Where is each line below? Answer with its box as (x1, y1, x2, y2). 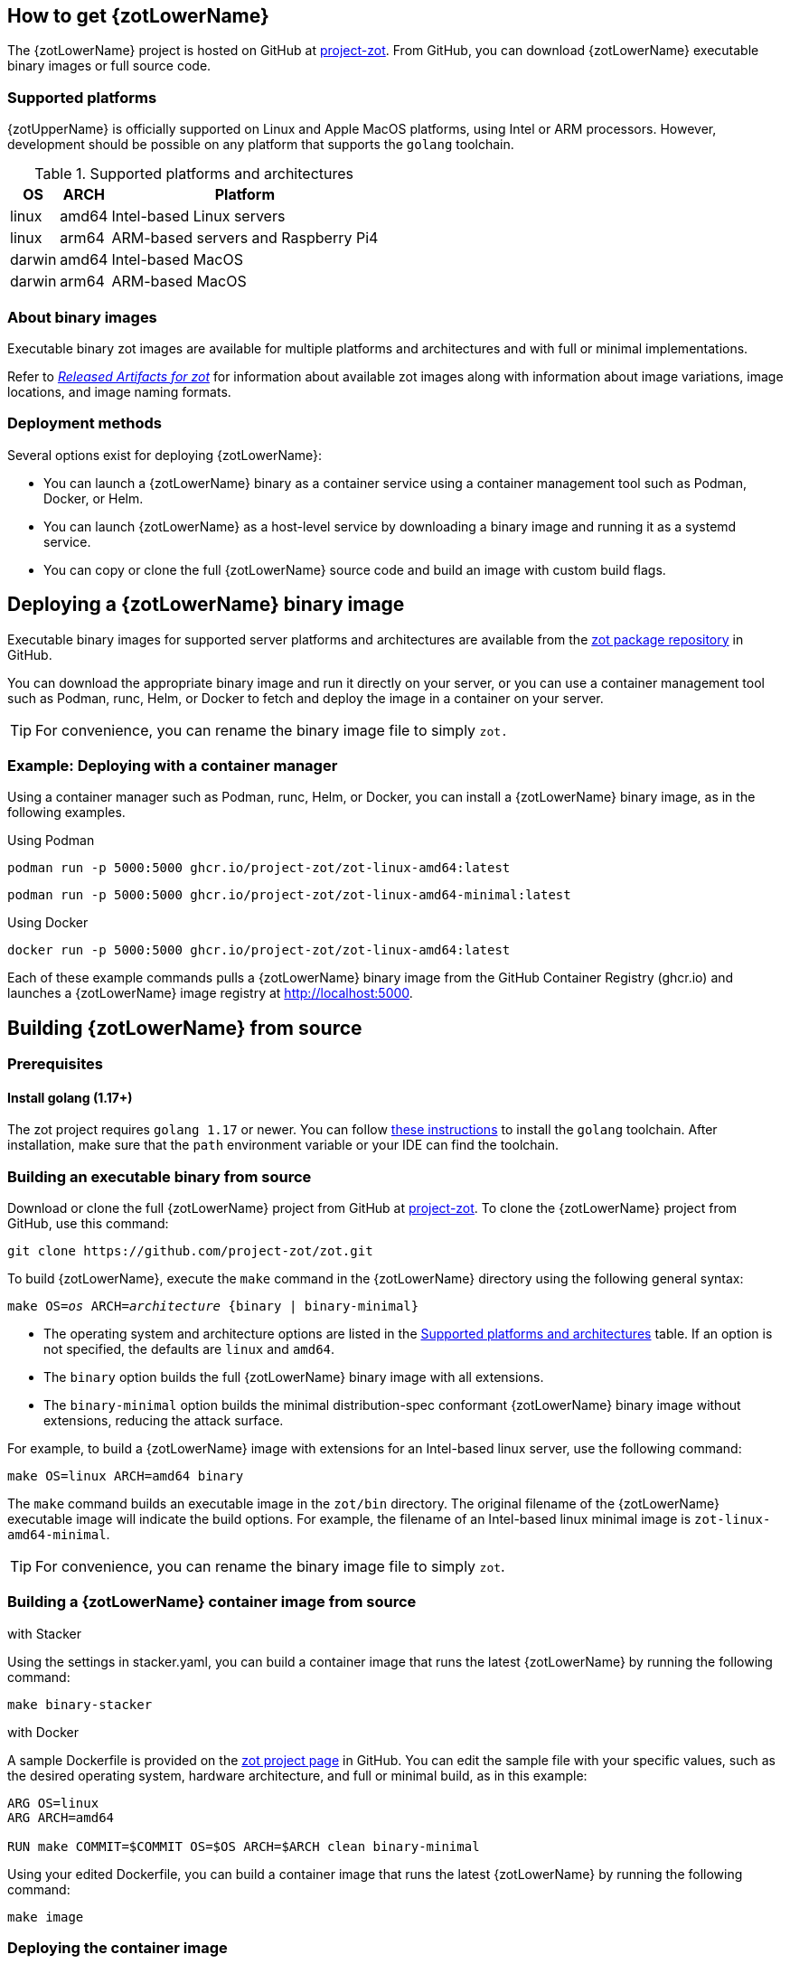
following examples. (7, 804, 126, 821)
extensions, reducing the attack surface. (43, 1413, 284, 1429)
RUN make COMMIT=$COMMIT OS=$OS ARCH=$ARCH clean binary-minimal (7, 1838, 480, 1854)
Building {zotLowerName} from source (7, 1016, 362, 1039)
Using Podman (7, 832, 95, 849)
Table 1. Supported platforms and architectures (34, 164, 354, 183)
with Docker (7, 1724, 79, 1740)
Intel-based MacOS (111, 250, 243, 269)
